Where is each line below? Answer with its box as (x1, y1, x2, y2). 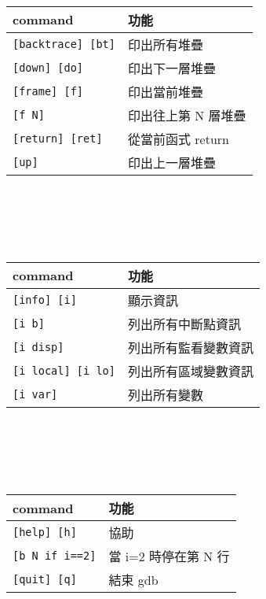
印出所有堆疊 (127, 35, 203, 54)
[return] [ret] (13, 131, 103, 145)
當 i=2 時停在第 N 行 (108, 547, 230, 566)
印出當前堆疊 (127, 82, 203, 101)
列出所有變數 (127, 385, 203, 404)
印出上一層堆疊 (127, 153, 216, 172)
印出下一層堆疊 (127, 58, 216, 77)
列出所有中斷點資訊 (127, 314, 241, 333)
